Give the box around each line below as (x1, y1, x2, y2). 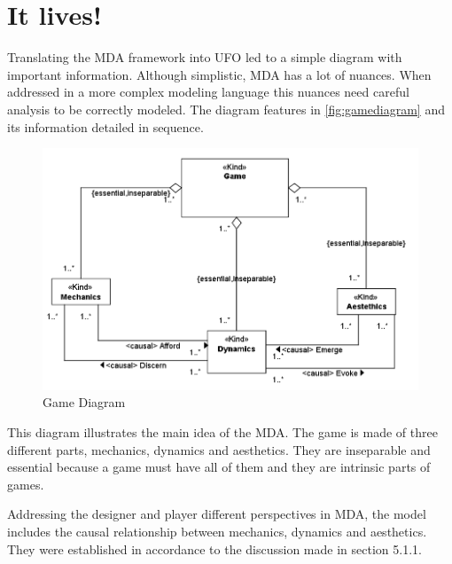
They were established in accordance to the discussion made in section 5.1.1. (7, 539, 422, 558)
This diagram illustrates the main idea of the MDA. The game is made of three (7, 423, 438, 442)
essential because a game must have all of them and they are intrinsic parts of (7, 458, 431, 476)
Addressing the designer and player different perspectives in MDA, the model (7, 505, 426, 523)
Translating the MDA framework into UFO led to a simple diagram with (7, 48, 402, 67)
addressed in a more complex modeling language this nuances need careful (7, 82, 409, 101)
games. (7, 474, 44, 493)
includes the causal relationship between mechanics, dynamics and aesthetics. (7, 521, 427, 540)
